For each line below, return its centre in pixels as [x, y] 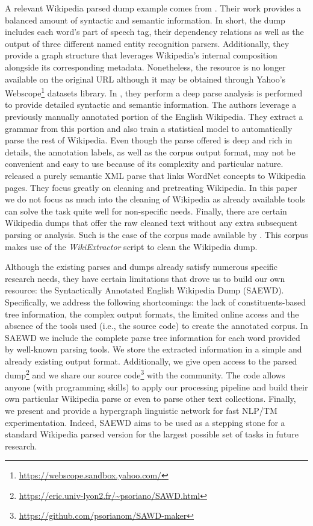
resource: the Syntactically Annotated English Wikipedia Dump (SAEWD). [144, 290]
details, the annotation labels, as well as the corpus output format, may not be [150, 152]
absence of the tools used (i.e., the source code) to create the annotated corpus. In [156, 326]
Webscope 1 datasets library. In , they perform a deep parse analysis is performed [154, 92]
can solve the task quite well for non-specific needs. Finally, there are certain [146, 211]
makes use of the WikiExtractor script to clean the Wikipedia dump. [131, 246]
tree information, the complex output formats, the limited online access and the [152, 314]
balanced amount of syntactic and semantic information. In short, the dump [145, 20]
